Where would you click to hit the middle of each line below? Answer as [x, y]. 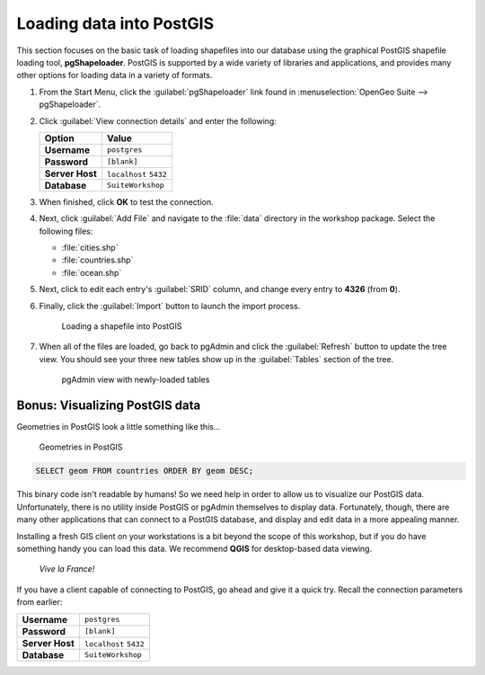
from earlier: [40, 602]
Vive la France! [67, 569]
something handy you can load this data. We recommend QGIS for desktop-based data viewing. [194, 549]
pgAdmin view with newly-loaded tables [136, 380]
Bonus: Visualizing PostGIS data [109, 405]
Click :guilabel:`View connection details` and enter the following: [158, 120]
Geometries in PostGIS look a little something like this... [119, 427]
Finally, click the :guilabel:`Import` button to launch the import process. [170, 306]
